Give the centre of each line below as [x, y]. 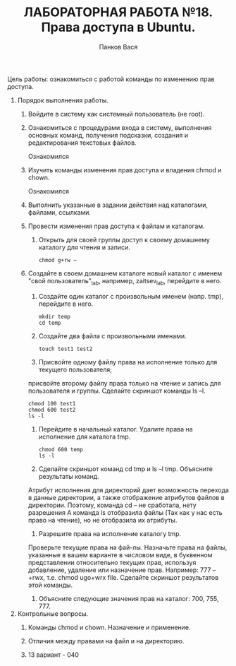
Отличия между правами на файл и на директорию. [106, 641]
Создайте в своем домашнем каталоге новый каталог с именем [125, 273]
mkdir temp [54, 316]
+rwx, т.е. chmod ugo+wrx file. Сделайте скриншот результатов [123, 577]
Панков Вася [118, 47]
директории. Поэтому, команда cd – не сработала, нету [112, 505]
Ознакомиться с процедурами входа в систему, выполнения [120, 127]
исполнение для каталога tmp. [85, 436]
